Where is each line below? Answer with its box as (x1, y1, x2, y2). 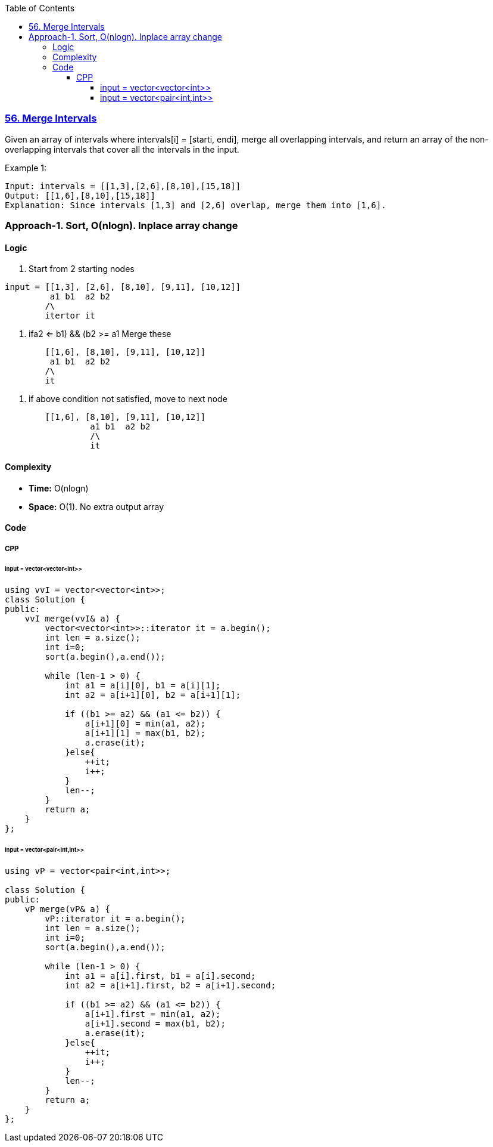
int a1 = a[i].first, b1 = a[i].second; (65, 970, 256, 981)
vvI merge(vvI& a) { (24, 614, 120, 624)
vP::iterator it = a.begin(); (45, 913, 186, 923)
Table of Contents (5, 3, 75, 13)
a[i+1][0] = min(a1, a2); (85, 719, 206, 729)
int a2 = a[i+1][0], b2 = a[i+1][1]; (65, 690, 241, 700)
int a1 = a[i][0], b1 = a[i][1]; (65, 681, 221, 691)
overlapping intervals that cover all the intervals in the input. (5, 144, 239, 154)
